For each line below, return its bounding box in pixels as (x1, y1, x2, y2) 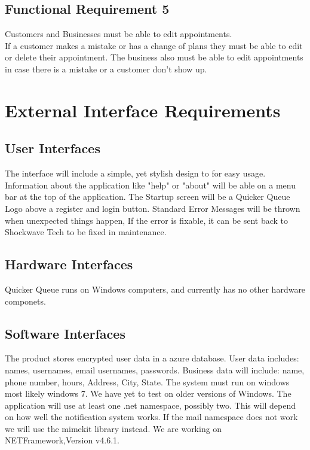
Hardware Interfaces (5, 255, 133, 273)
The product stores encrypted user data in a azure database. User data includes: (5, 352, 299, 364)
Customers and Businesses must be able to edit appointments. (5, 28, 232, 40)
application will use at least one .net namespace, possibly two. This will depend (5, 399, 296, 411)
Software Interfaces (5, 324, 125, 342)
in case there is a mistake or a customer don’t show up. (5, 62, 207, 75)
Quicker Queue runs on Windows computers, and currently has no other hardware (5, 282, 306, 295)
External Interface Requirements (5, 98, 281, 122)
